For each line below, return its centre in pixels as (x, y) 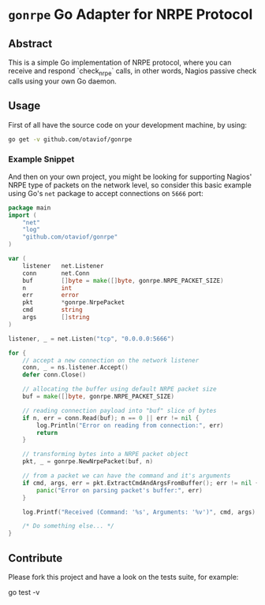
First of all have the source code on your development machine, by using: (127, 124)
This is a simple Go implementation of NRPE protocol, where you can (120, 62)
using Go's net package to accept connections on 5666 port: (106, 193)
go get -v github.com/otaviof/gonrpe (70, 139)
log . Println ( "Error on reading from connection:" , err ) (130, 425)
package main (30, 208)
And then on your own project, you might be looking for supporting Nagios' (130, 176)
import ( (22, 215)
